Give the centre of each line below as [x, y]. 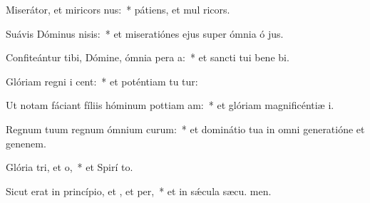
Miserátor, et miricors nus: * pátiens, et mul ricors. [118, 9]
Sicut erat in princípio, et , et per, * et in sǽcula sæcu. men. [139, 191]
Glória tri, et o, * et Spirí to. [70, 167]
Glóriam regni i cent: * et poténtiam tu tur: [102, 81]
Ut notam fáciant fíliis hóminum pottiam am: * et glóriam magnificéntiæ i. [170, 105]
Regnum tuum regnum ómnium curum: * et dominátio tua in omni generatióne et [185, 129]
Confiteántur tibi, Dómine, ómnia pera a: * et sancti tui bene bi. [148, 57]
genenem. [26, 143]
